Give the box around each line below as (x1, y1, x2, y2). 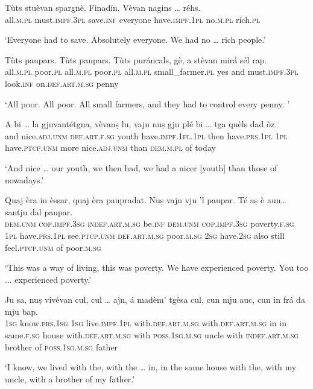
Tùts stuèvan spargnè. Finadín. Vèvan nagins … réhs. (5, 1, 201, 13)
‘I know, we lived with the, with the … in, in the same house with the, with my (5, 361, 297, 373)
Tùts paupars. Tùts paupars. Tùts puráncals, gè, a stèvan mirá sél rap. (5, 53, 267, 66)
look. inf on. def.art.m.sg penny (5, 77, 119, 89)
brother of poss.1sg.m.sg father (5, 340, 118, 353)
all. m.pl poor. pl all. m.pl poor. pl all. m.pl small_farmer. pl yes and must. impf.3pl (5, 65, 299, 78)
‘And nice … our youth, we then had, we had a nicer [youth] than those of (5, 161, 277, 174)
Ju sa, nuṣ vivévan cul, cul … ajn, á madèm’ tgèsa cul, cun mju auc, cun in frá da (5, 293, 305, 306)
